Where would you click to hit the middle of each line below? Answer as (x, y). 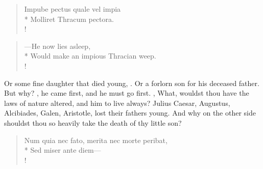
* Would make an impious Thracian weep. (90, 56)
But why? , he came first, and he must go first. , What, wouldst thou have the (127, 93)
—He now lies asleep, (57, 46)
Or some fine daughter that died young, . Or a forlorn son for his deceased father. (132, 83)
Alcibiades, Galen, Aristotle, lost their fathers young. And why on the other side (130, 113)
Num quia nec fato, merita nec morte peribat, (96, 140)
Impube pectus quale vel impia (73, 9)
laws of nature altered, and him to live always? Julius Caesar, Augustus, (117, 103)
